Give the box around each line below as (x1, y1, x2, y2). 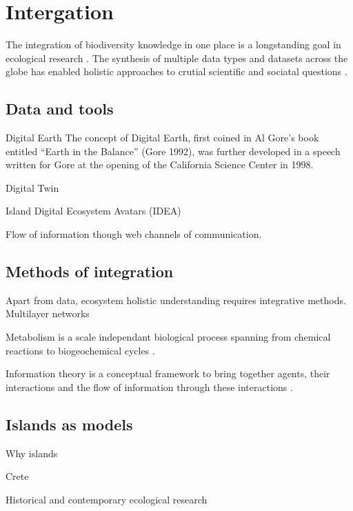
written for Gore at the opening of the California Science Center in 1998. (6, 157, 314, 172)
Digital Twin (6, 180, 59, 194)
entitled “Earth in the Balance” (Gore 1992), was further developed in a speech (6, 143, 341, 158)
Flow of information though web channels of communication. (6, 227, 262, 241)
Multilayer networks (6, 306, 90, 321)
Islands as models (6, 413, 133, 434)
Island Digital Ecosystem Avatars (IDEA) (6, 203, 181, 218)
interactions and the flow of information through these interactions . (6, 379, 293, 394)
